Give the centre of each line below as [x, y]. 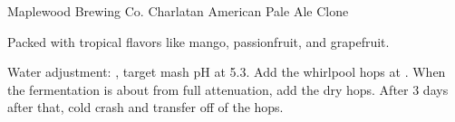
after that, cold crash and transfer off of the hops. [145, 107]
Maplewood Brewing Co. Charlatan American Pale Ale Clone [178, 11]
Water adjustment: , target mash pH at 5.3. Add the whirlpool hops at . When [227, 72]
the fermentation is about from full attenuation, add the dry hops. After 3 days [228, 89]
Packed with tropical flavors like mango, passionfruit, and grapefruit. [198, 41]
